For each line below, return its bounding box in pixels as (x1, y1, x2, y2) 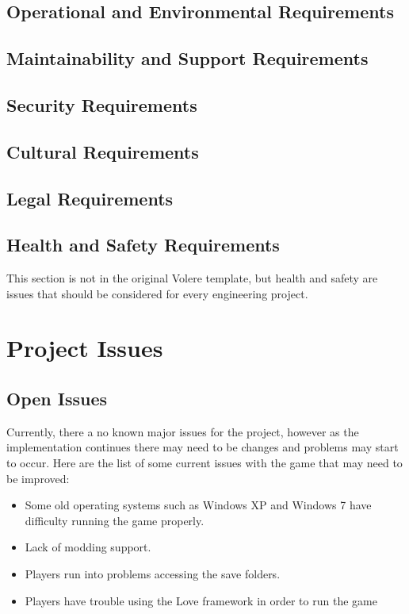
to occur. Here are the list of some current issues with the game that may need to (6, 455, 403, 471)
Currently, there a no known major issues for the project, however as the (6, 423, 359, 439)
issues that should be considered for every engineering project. (6, 285, 308, 301)
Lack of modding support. (25, 539, 151, 555)
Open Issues (6, 386, 108, 411)
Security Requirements (6, 92, 197, 117)
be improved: (6, 470, 70, 486)
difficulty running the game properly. (25, 512, 204, 528)
